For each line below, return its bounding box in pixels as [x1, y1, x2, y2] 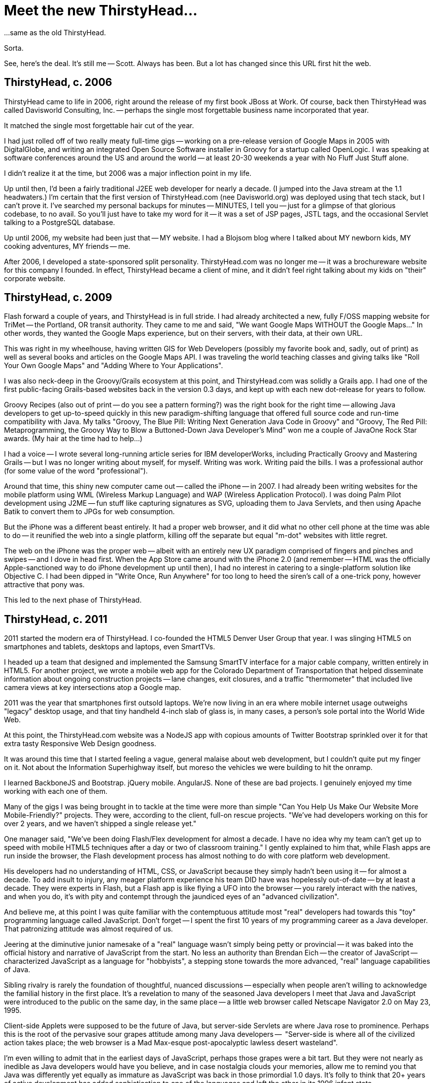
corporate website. [4, 274, 65, 283]
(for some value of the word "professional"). [4, 466, 148, 475]
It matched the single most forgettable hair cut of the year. [4, 121, 194, 130]
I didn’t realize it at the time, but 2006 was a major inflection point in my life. [4, 168, 251, 177]
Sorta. [4, 43, 24, 52]
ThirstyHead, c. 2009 [4, 291, 112, 304]
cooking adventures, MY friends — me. [4, 241, 130, 250]
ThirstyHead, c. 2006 [4, 76, 112, 89]
